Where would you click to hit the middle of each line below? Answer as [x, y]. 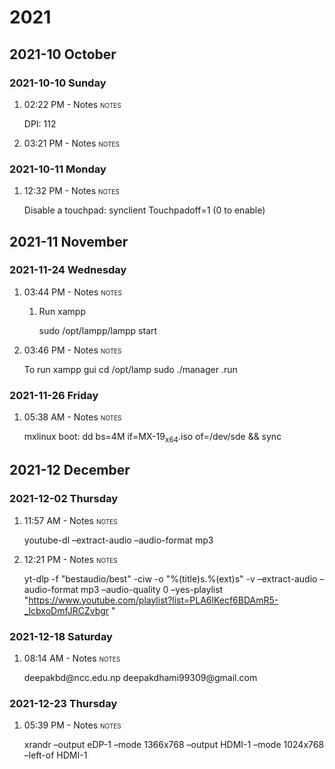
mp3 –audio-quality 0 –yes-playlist [152, 589]
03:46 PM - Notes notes [72, 350]
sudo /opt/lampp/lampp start [98, 330]
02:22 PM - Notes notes [72, 104]
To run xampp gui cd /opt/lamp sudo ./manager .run [130, 369]
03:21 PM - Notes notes [72, 143]
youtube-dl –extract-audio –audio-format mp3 [118, 540]
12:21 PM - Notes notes [70, 559]
